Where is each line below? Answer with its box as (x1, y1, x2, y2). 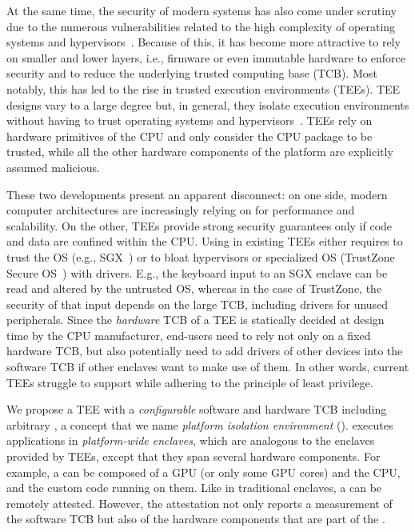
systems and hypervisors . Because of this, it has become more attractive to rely (6, 34, 401, 50)
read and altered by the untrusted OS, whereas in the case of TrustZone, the (6, 280, 382, 297)
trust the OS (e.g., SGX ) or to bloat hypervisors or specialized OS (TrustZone (6, 248, 395, 265)
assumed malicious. (6, 158, 100, 175)
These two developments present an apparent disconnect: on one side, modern (6, 186, 388, 202)
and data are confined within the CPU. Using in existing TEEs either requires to (6, 233, 403, 250)
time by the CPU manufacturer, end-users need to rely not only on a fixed (6, 326, 371, 343)
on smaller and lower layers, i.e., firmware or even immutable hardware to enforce (6, 49, 406, 66)
